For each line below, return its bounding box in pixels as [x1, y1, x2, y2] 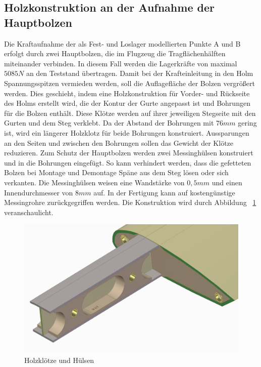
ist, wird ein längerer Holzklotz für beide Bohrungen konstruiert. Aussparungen [4, 127, 249, 138]
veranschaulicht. [4, 207, 54, 217]
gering [238, 117, 257, 128]
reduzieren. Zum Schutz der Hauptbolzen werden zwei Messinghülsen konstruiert [4, 147, 253, 158]
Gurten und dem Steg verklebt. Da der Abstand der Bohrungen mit [4, 117, 214, 128]
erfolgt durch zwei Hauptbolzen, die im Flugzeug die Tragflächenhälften [4, 48, 226, 59]
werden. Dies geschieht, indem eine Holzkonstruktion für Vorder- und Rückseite [4, 88, 250, 98]
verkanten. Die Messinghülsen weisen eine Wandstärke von [4, 177, 185, 187]
